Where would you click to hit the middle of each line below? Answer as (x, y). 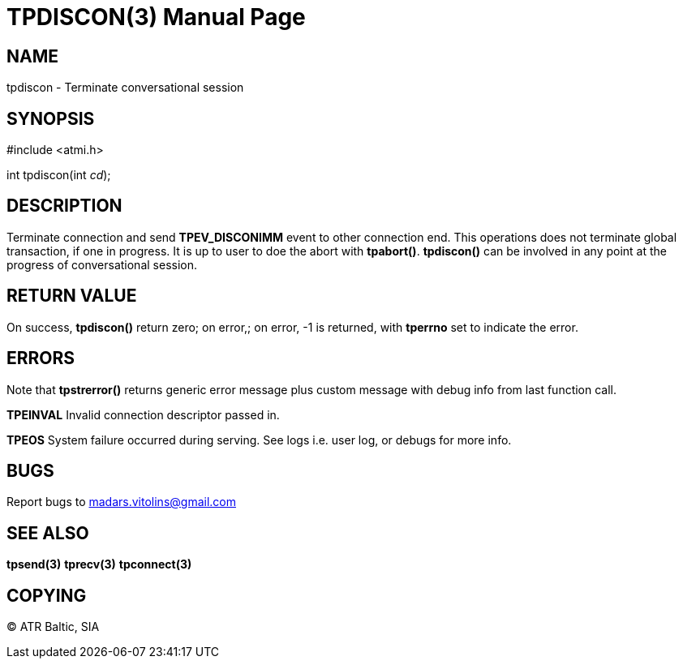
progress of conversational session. (102, 264)
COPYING (47, 595)
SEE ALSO (48, 533)
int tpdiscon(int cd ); (59, 175)
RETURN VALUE (72, 296)
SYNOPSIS (51, 118)
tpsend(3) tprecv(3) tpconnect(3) (99, 564)
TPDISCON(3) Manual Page (156, 17)
